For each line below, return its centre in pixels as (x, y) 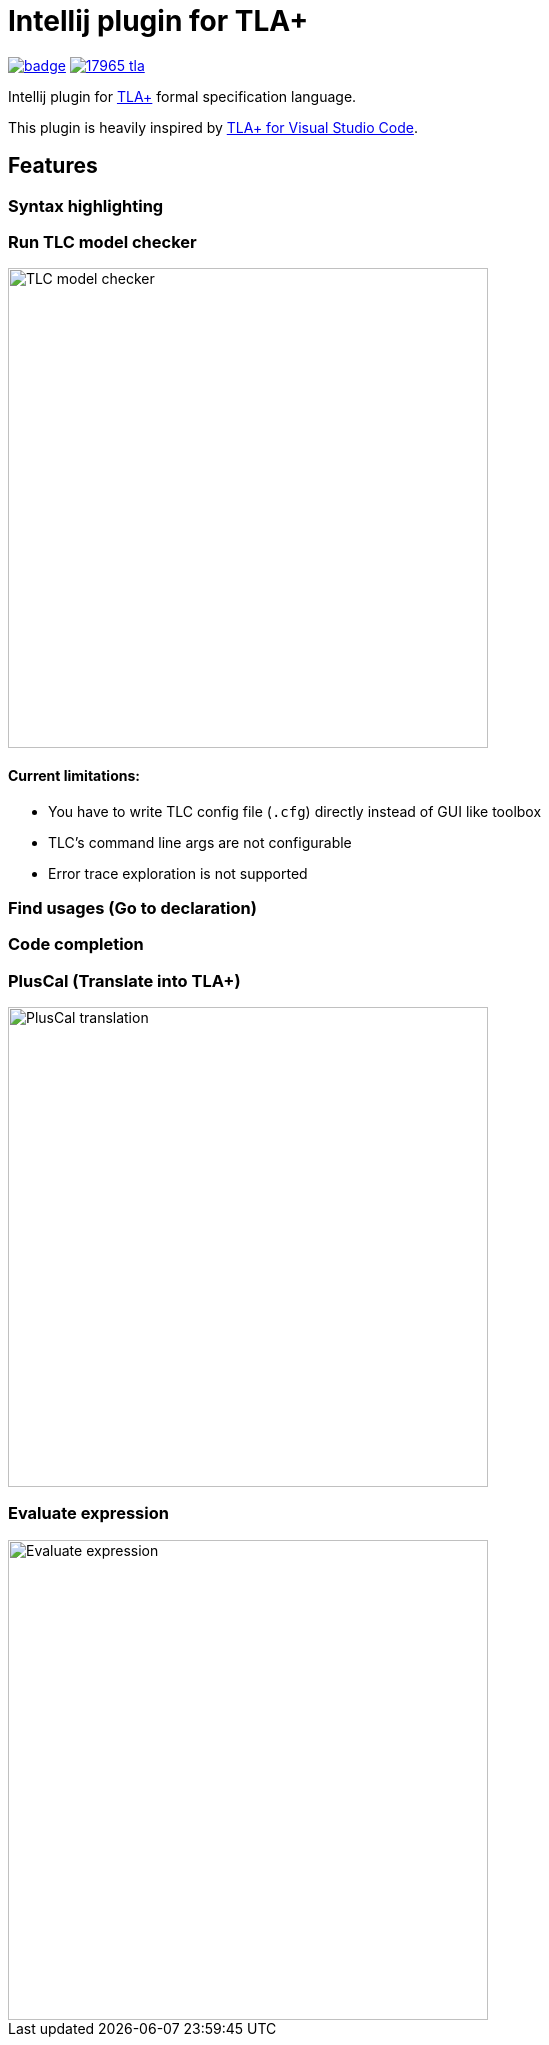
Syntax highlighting (86, 205)
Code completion (76, 944)
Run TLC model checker (102, 241)
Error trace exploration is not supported (178, 873)
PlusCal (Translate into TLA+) (124, 980)
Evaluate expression (88, 1513)
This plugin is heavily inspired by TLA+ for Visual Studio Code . (213, 127)
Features (53, 166)
